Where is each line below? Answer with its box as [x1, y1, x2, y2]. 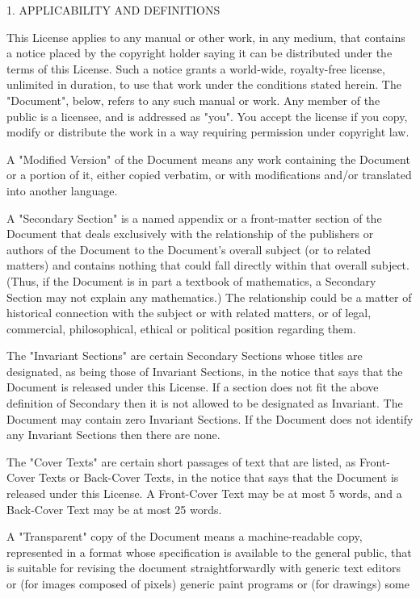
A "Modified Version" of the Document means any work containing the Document [6, 150, 410, 167]
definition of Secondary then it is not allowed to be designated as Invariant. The [6, 395, 403, 412]
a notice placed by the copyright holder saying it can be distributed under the [6, 44, 393, 61]
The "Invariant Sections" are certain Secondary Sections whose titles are [6, 347, 363, 364]
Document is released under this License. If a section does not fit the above [6, 378, 379, 395]
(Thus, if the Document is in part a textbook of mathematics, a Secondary [6, 272, 376, 289]
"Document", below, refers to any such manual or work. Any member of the [6, 91, 380, 108]
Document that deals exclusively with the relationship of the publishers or [6, 225, 374, 242]
